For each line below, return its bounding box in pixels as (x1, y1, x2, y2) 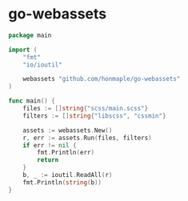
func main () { (8, 97, 56, 105)
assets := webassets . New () (22, 126, 113, 135)
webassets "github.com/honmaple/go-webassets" (22, 75, 181, 83)
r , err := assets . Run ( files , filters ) (22, 134, 152, 142)
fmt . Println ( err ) (37, 149, 94, 157)
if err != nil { (22, 141, 78, 149)
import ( (8, 46, 38, 54)
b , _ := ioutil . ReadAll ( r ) (22, 171, 113, 179)
